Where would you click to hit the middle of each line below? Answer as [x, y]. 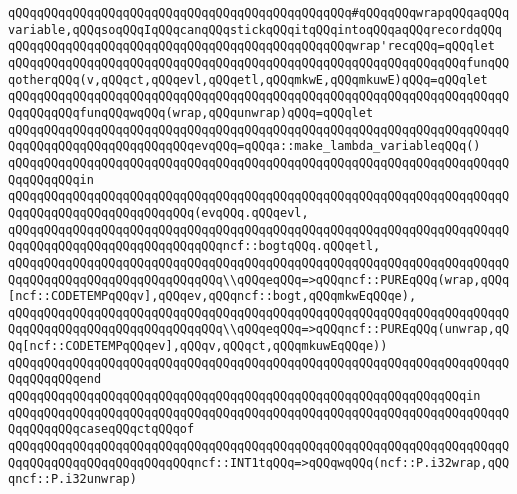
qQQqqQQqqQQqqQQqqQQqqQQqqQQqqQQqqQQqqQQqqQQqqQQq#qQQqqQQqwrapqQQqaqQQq [259, 13]
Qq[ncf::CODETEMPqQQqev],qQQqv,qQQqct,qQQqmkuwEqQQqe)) [198, 346]
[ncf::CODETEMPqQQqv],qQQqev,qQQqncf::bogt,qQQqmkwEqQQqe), [212, 296]
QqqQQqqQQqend [55, 379]
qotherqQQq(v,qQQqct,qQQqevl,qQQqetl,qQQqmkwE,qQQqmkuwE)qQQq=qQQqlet [248, 79]
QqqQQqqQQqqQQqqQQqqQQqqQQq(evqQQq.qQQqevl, [158, 212]
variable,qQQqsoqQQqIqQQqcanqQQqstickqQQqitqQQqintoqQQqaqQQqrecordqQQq [255, 29]
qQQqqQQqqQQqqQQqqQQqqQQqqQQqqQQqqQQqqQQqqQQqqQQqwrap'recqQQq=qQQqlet [251, 46]
